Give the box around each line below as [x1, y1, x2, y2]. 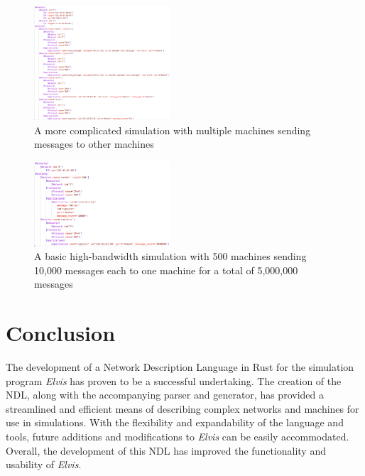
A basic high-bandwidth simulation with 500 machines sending [34, 249, 307, 264]
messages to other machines [34, 136, 154, 151]
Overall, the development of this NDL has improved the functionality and [6, 443, 326, 458]
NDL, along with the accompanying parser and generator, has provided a [6, 387, 324, 402]
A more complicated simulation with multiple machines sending [34, 122, 311, 137]
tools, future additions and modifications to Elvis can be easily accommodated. [6, 429, 349, 444]
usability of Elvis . [6, 457, 82, 472]
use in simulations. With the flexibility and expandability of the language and [6, 415, 344, 430]
